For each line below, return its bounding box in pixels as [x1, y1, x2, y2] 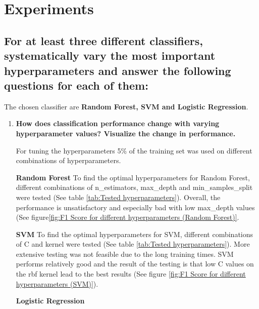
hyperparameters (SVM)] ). [16, 278, 98, 289]
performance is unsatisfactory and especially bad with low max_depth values [16, 202, 255, 212]
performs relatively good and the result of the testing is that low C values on [16, 258, 254, 269]
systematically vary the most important [4, 48, 216, 63]
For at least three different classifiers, [4, 32, 203, 48]
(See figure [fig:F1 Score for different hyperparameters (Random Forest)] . [16, 212, 239, 222]
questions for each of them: [4, 77, 148, 93]
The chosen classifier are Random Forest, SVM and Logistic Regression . [4, 101, 248, 111]
